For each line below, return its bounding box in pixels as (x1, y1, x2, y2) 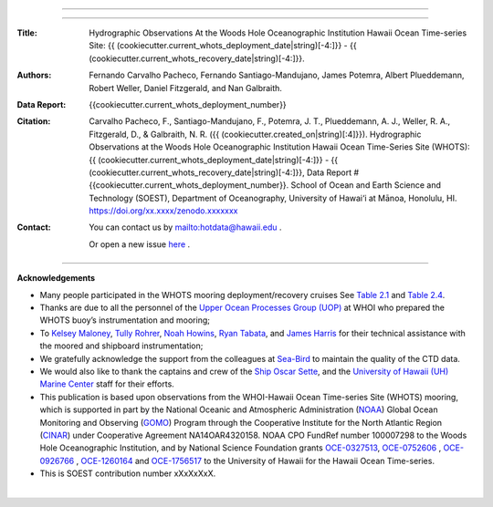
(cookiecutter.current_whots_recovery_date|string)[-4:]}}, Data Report (89, 167, 352, 178)
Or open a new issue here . (89, 238, 191, 250)
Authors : (16, 69, 52, 81)
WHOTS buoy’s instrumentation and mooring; (39, 315, 210, 326)
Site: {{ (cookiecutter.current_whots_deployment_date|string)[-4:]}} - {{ (89, 40, 357, 51)
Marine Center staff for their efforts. (39, 378, 175, 389)
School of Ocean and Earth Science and (290, 180, 442, 191)
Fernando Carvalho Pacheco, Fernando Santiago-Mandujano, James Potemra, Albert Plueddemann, (89, 69, 465, 81)
